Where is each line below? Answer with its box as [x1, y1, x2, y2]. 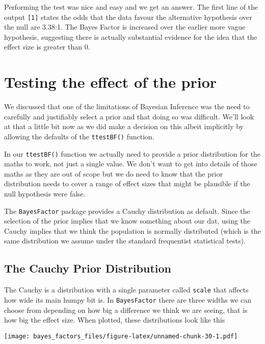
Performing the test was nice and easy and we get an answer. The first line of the [4, 2, 258, 12]
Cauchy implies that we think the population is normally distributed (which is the [4, 225, 261, 236]
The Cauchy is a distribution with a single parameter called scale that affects [4, 284, 249, 295]
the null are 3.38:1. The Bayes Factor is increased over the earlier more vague [4, 21, 246, 32]
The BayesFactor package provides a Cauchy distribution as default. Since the [4, 205, 250, 216]
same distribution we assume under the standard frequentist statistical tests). [4, 235, 246, 246]
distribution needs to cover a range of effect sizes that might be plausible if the [4, 178, 250, 189]
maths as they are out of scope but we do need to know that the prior [4, 168, 223, 179]
